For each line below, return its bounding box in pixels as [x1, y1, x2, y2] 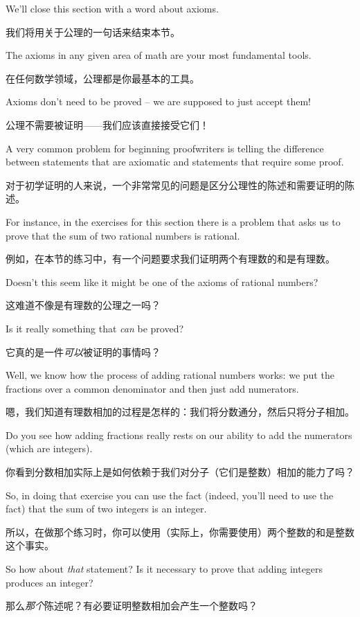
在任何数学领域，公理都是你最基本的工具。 [6, 71, 199, 85]
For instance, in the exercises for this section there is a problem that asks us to [6, 214, 341, 229]
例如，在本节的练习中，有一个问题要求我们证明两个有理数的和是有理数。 [6, 251, 335, 266]
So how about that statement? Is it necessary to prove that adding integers [6, 562, 323, 576]
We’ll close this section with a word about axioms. [6, 1, 219, 15]
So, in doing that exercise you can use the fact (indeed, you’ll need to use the [6, 488, 334, 502]
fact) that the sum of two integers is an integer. [6, 501, 207, 516]
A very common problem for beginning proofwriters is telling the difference [6, 141, 324, 155]
